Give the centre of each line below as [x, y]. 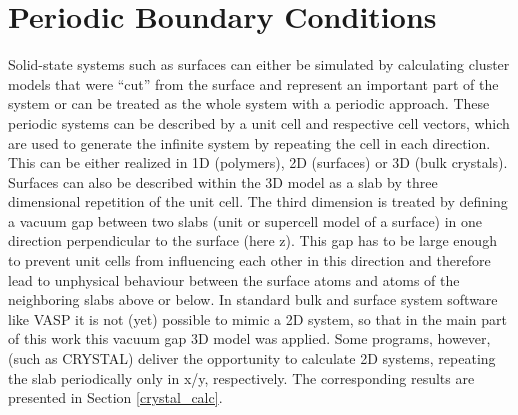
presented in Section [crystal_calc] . [115, 397]
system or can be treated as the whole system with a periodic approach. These [249, 103]
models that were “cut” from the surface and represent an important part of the [253, 83]
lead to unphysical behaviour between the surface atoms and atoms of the [234, 279]
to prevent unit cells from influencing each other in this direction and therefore [249, 260]
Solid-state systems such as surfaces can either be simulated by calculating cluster [259, 64]
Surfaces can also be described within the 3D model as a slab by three [223, 181]
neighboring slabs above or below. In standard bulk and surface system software [253, 299]
